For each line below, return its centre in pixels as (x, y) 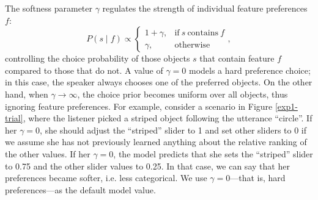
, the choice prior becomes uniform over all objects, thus (183, 94)
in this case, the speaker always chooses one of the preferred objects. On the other (159, 82)
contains (203, 33)
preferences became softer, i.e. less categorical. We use (106, 178)
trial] (14, 118)
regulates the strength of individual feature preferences (205, 8)
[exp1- (286, 106)
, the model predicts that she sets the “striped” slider (213, 153)
